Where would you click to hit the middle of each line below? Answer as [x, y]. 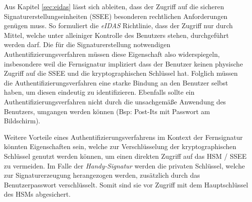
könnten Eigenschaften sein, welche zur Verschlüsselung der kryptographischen [120, 146]
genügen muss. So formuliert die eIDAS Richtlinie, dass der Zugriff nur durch [118, 25]
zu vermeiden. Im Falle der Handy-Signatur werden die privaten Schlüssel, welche [125, 165]
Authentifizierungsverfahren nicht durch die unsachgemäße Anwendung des [115, 101]
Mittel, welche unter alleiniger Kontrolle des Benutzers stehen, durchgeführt [117, 35]
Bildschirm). [22, 121]
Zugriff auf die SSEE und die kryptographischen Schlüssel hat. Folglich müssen [121, 73]
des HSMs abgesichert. [37, 194]
